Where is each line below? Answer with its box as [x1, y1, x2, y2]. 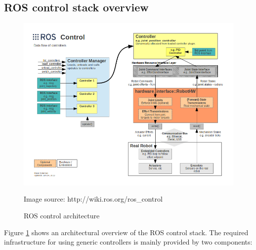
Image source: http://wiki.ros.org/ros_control [24, 194, 163, 204]
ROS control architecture [24, 210, 100, 220]
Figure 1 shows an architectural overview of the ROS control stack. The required [4, 227, 249, 237]
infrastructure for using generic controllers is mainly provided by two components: [4, 237, 253, 247]
